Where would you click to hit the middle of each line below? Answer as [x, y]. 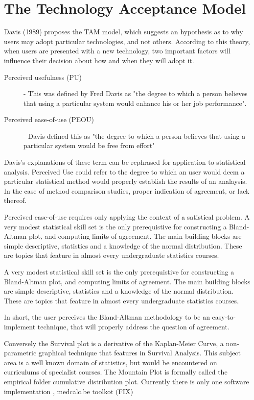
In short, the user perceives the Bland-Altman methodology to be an [107, 317]
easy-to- [224, 317]
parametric [20, 353]
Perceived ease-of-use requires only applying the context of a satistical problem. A [127, 217]
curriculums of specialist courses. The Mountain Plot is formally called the [116, 372]
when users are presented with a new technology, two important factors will [117, 51]
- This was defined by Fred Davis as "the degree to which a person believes [136, 93]
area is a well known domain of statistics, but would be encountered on [111, 362]
